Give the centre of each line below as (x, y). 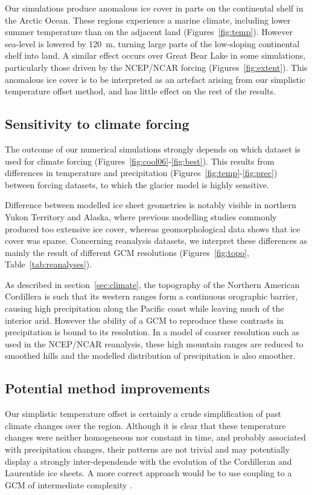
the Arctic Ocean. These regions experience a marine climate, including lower (148, 20)
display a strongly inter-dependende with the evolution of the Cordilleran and (148, 461)
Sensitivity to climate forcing (97, 124)
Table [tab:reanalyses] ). (49, 264)
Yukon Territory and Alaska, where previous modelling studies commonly (141, 216)
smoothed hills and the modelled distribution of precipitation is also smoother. (150, 356)
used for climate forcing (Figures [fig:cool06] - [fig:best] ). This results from (140, 161)
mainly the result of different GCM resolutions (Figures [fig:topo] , (127, 252)
